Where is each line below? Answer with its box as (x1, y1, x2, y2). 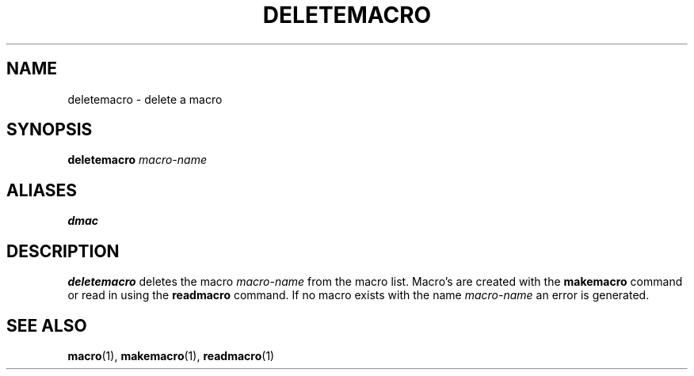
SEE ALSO (6, 315, 87, 336)
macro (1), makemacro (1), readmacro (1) (67, 348, 275, 363)
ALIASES (6, 180, 78, 200)
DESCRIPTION (6, 241, 120, 261)
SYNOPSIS (6, 120, 93, 140)
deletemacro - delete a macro (67, 92, 223, 106)
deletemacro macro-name (67, 153, 208, 167)
